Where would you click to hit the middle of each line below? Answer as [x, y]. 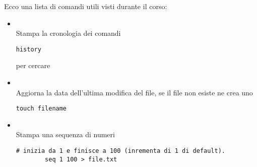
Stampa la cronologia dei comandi [68, 33]
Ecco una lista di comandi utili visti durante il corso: [86, 6]
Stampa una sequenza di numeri [65, 134]
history [28, 49]
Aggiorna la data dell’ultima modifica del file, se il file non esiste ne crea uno [134, 92]
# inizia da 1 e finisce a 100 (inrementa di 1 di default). [121, 151]
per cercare [33, 65]
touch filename [41, 109]
